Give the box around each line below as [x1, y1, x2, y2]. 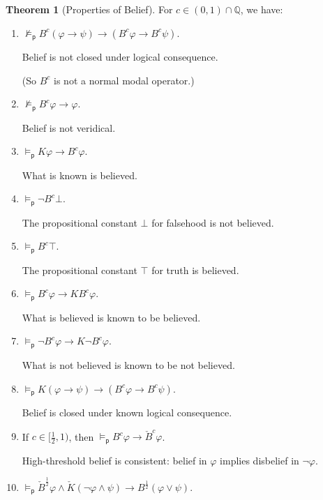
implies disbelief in [220, 453, 299, 467]
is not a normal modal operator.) [54, 73, 195, 87]
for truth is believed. [151, 262, 239, 277]
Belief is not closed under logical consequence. [22, 50, 218, 64]
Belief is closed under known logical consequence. [22, 404, 232, 419]
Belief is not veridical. [22, 120, 116, 135]
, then [68, 429, 94, 444]
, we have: [240, 2, 283, 16]
